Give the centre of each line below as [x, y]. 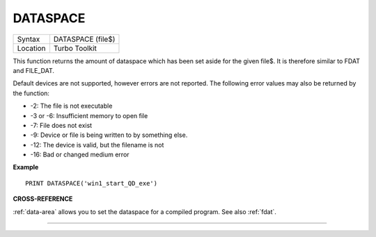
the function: [31, 93]
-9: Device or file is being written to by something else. [109, 135]
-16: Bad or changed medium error [80, 155]
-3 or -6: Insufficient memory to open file [89, 115]
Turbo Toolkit [75, 48]
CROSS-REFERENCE [43, 199]
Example [26, 167]
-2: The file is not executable [71, 106]
